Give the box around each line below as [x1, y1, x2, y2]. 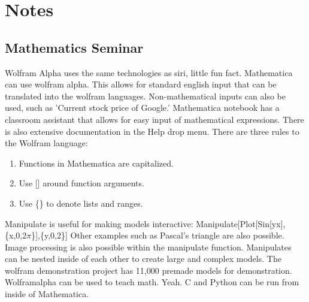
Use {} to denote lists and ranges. [19, 197, 143, 209]
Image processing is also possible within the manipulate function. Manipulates [5, 240, 292, 253]
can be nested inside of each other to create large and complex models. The [5, 252, 281, 265]
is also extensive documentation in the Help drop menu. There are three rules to [5, 125, 299, 137]
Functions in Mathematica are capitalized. [19, 156, 174, 169]
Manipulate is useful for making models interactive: [5, 217, 193, 229]
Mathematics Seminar [5, 38, 144, 56]
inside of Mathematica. [5, 288, 89, 300]
